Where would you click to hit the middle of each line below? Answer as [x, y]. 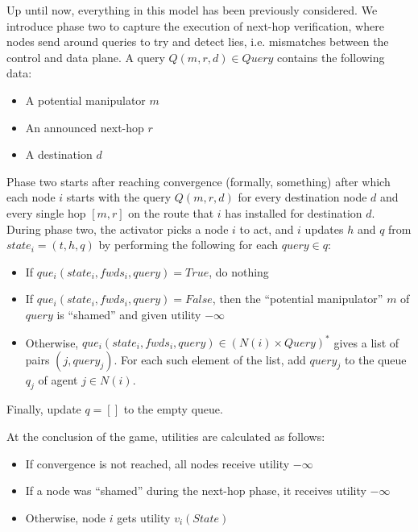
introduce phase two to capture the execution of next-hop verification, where [195, 25]
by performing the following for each [188, 245]
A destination [59, 154]
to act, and [267, 229]
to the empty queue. [173, 409]
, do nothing [239, 271]
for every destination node [302, 197]
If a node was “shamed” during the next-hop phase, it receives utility [196, 490]
